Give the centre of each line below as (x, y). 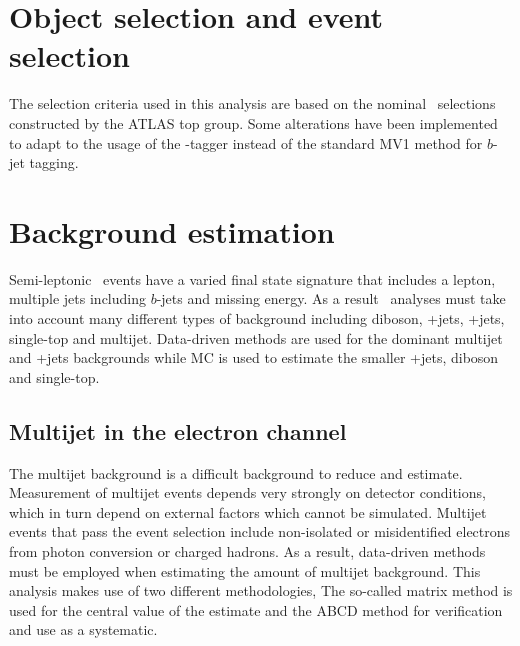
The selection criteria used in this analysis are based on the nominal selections (252, 103)
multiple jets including (77, 298)
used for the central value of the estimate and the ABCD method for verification (256, 609)
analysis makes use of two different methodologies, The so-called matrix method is (261, 590)
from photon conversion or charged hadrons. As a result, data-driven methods (247, 550)
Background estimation (172, 230)
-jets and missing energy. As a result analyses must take (331, 298)
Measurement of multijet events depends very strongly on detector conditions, (247, 492)
